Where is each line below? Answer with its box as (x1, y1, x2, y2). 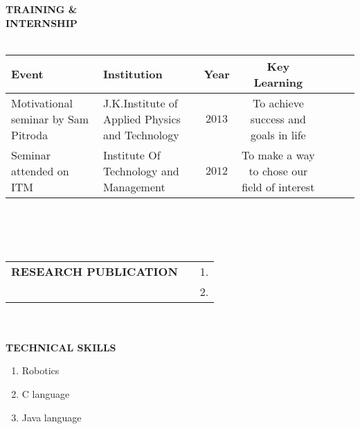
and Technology (102, 126, 179, 143)
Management (102, 178, 165, 195)
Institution (102, 66, 163, 82)
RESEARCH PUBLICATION (11, 263, 178, 279)
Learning (253, 73, 303, 90)
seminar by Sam (11, 110, 89, 127)
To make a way (242, 146, 315, 163)
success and (250, 110, 306, 127)
